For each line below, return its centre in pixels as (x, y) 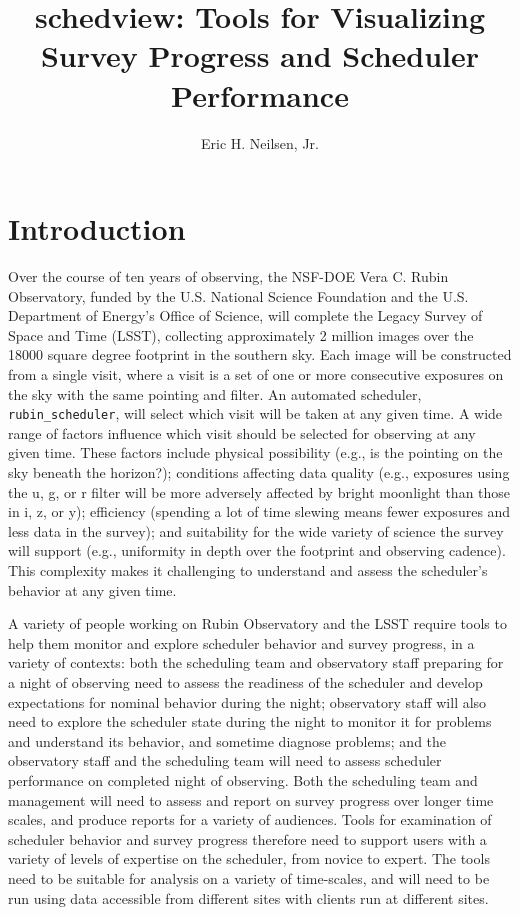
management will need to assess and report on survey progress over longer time (251, 799)
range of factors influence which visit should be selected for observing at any (242, 432)
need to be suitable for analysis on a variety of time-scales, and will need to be (249, 877)
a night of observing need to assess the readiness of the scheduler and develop (245, 681)
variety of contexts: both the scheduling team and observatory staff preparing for (256, 662)
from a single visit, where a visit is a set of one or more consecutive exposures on (256, 374)
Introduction (97, 228)
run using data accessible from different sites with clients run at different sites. (248, 897)
